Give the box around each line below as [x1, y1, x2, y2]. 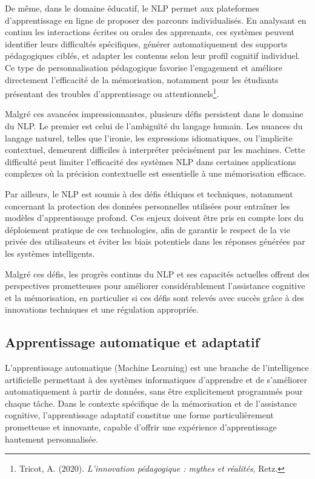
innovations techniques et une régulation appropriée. [5, 303, 199, 316]
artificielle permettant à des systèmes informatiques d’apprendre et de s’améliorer [5, 373, 307, 386]
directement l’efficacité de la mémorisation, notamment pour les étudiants [5, 73, 279, 86]
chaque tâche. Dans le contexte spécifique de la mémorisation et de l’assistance [5, 396, 297, 409]
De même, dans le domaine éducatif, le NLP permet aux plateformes [5, 2, 259, 14]
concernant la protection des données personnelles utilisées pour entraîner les [5, 199, 290, 212]
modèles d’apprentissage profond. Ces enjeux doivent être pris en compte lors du [5, 211, 303, 224]
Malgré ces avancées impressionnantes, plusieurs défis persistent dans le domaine [5, 107, 303, 120]
